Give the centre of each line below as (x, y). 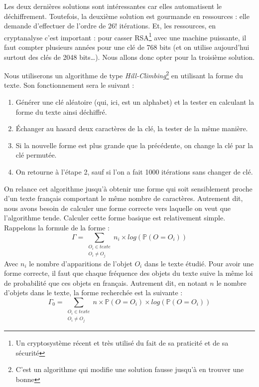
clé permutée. (36, 155)
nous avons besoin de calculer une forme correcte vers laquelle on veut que (118, 208)
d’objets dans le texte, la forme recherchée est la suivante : (93, 292)
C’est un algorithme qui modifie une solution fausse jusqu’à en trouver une (130, 369)
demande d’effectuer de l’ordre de (55, 26)
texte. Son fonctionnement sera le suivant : (69, 85)
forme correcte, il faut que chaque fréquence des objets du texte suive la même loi (129, 273)
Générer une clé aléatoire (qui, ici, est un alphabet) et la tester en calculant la (135, 102)
